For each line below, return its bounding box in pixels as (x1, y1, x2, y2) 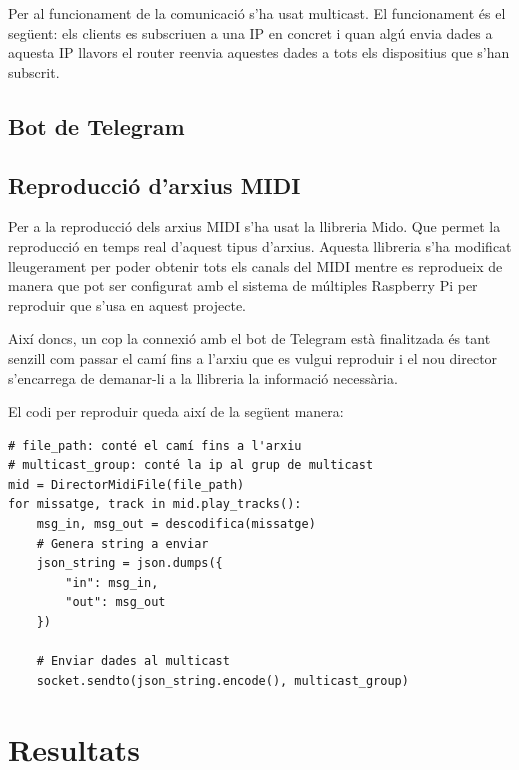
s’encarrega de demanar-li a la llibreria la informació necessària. (8, 367, 398, 388)
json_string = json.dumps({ (36, 556, 223, 571)
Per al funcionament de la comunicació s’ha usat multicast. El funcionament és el (8, 3, 506, 23)
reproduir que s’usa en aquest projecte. (8, 294, 247, 315)
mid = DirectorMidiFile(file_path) (8, 477, 245, 492)
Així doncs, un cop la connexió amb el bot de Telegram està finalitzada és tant (8, 328, 491, 349)
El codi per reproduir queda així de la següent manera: (8, 401, 344, 422)
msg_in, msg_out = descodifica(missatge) (36, 517, 316, 532)
